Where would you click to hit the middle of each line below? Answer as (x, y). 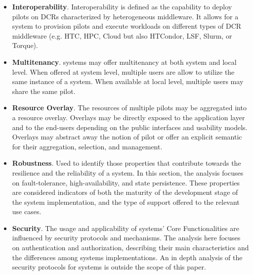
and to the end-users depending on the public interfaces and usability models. (130, 127)
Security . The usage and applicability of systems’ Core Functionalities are (126, 228)
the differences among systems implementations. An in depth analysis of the (127, 257)
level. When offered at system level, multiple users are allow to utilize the (123, 71)
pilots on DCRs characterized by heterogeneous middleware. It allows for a (125, 16)
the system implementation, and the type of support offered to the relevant (126, 202)
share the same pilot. (44, 91)
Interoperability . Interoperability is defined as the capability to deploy (122, 6)
